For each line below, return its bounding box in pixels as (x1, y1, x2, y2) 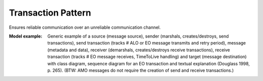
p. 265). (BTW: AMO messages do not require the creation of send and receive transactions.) (47, 67, 234, 73)
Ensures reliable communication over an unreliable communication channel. (9, 24, 161, 30)
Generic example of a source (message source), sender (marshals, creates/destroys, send (47, 33, 229, 39)
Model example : (9, 33, 42, 39)
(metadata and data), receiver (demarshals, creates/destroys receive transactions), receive (47, 47, 230, 53)
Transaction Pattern (9, 7, 91, 18)
